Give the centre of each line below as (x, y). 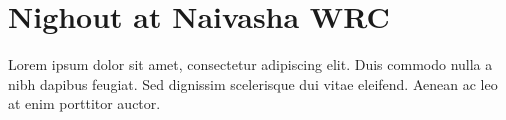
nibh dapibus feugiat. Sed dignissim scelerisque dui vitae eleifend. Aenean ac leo (253, 83)
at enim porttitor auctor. (84, 103)
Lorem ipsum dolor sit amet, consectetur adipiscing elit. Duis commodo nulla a (250, 64)
